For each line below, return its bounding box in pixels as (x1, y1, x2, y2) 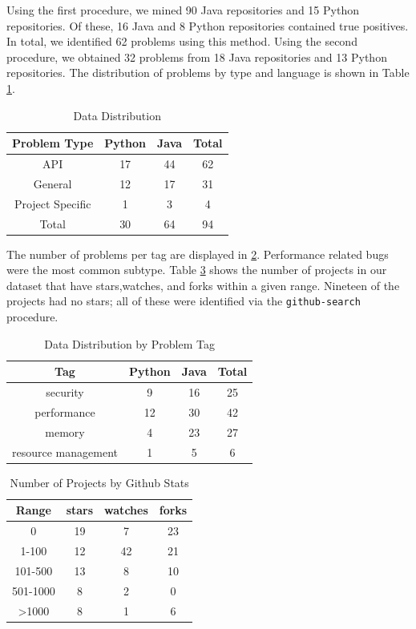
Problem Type (12, 135, 94, 151)
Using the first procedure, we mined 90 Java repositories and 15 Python (6, 2, 359, 18)
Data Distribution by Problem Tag (44, 335, 215, 352)
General (33, 175, 72, 192)
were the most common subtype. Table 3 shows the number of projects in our (6, 261, 387, 278)
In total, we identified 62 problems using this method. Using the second (6, 33, 357, 50)
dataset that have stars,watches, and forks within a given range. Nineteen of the (6, 276, 400, 293)
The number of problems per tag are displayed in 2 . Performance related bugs (6, 245, 389, 262)
